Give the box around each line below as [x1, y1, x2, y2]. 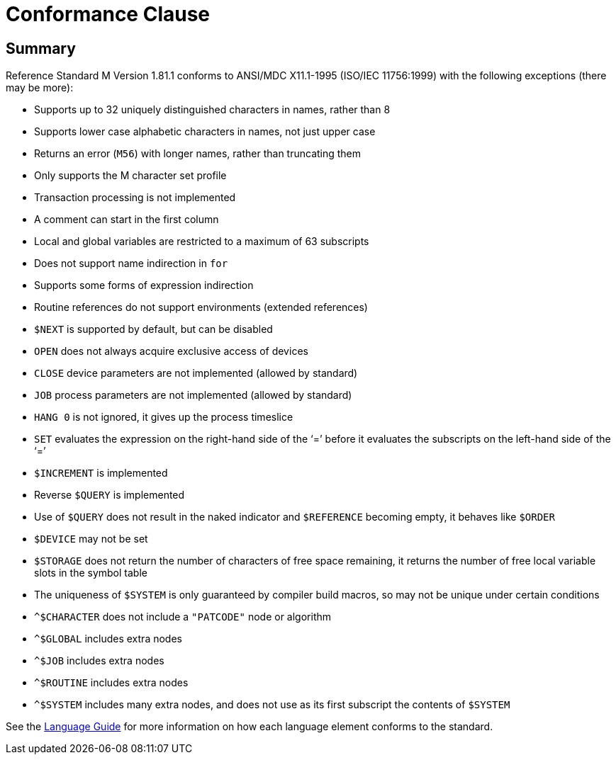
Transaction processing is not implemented [34, 191, 236, 204]
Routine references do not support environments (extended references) [34, 301, 368, 314]
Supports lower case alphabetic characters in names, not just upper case [34, 125, 376, 138]
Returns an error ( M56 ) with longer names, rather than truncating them [34, 147, 362, 160]
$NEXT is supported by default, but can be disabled [34, 323, 273, 336]
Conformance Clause [6, 2, 211, 26]
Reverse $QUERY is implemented [34, 489, 185, 501]
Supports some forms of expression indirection [34, 279, 254, 292]
